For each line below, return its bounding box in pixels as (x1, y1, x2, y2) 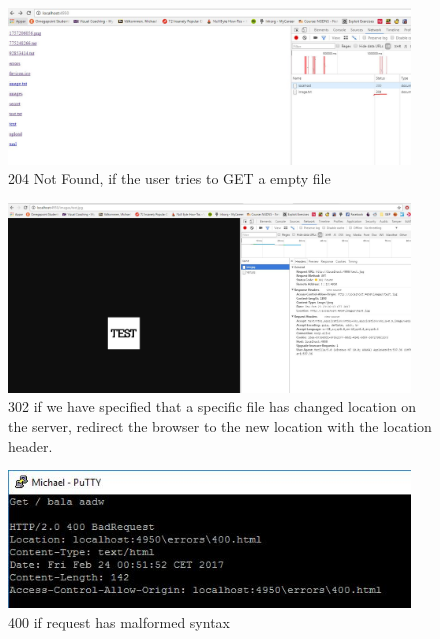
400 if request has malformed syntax (8, 611, 230, 632)
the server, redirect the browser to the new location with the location (8, 415, 432, 436)
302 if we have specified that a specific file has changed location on (8, 396, 417, 417)
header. (8, 435, 53, 456)
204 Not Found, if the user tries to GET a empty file (8, 168, 331, 189)
